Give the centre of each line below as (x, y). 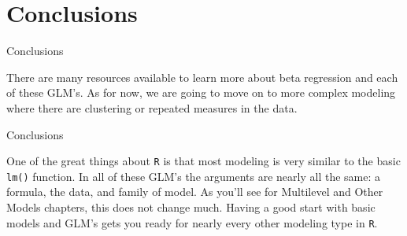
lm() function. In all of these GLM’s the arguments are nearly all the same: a (194, 176)
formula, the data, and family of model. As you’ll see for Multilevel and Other (195, 192)
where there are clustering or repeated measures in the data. (152, 107)
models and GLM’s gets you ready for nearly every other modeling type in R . (192, 222)
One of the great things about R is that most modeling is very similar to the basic (203, 161)
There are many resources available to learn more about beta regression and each (202, 77)
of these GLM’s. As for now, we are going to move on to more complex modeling (201, 92)
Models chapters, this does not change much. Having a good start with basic (191, 207)
